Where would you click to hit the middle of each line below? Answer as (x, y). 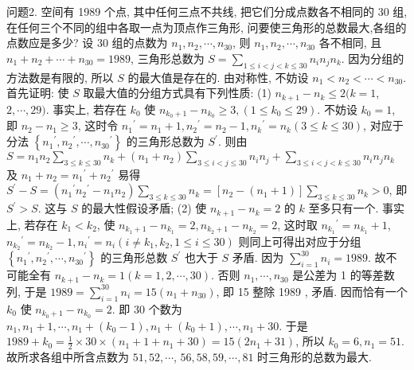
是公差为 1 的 (327, 275)
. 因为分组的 (373, 58)
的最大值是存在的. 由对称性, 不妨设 (218, 77)
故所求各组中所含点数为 (68, 356)
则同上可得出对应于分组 (300, 241)
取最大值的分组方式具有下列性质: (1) (177, 93)
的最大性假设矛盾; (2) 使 (144, 208)
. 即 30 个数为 (147, 308)
